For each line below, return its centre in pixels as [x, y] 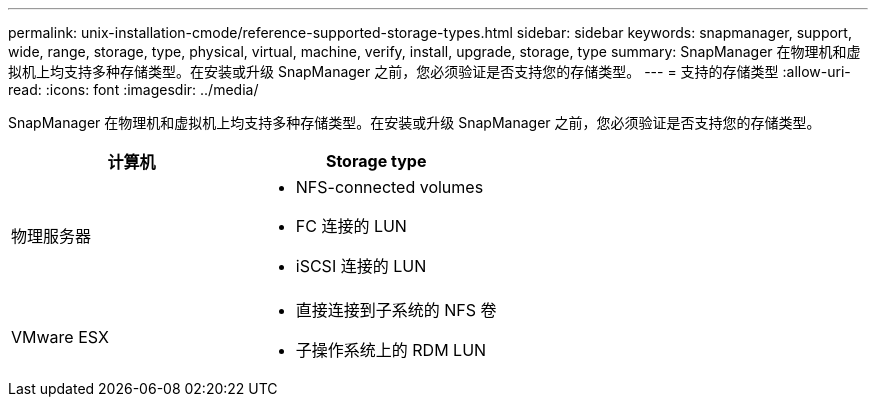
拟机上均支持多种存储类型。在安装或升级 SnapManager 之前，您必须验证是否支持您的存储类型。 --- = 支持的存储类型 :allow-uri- [429, 71]
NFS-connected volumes [389, 187]
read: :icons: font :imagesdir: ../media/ [133, 89]
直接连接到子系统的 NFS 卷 [396, 310]
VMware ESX [60, 337]
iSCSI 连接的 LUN [361, 266]
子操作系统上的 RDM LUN [391, 350]
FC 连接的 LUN [351, 226]
